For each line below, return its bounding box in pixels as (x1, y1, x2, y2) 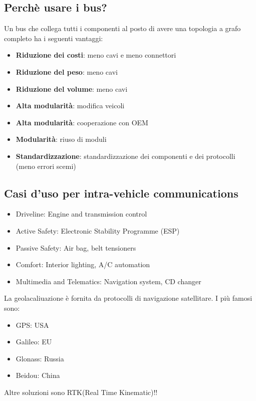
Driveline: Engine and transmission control (16, 209, 147, 219)
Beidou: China (16, 370, 60, 380)
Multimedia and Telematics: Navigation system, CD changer (16, 276, 201, 286)
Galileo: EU (16, 336, 52, 347)
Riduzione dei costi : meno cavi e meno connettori (16, 50, 176, 60)
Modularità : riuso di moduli (16, 134, 107, 144)
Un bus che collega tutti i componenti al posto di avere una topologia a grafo (4, 23, 241, 34)
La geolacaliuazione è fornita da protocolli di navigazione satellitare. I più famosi (4, 293, 252, 303)
